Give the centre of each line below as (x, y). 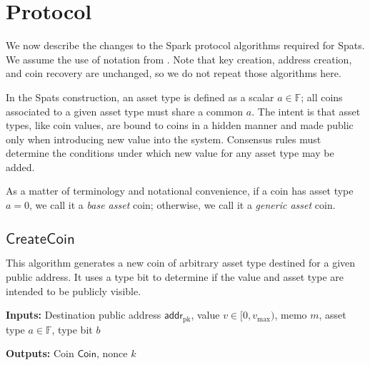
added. (20, 166)
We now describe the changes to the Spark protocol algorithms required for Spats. (185, 45)
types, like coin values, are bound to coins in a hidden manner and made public (180, 125)
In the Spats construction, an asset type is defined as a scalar (140, 97)
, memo (291, 315)
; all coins (322, 97)
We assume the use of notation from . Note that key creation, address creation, (179, 59)
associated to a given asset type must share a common (125, 111)
